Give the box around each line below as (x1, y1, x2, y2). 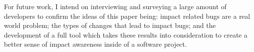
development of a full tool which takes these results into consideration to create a (4, 29, 248, 39)
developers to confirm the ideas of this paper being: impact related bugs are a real (4, 11, 250, 21)
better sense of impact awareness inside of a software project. (4, 39, 187, 49)
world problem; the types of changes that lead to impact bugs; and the (4, 20, 216, 30)
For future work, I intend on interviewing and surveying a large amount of (4, 1, 227, 11)
